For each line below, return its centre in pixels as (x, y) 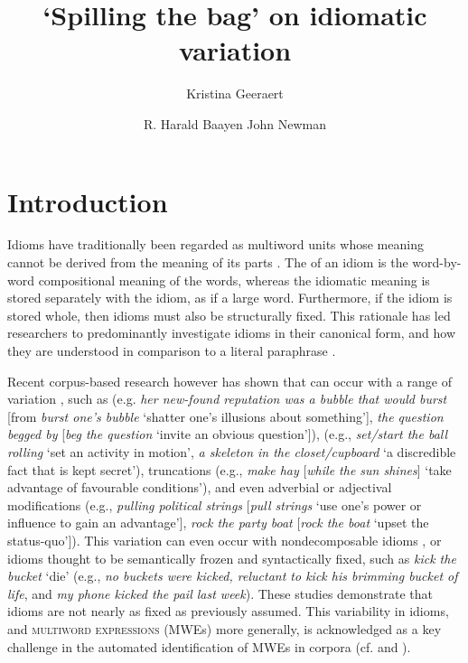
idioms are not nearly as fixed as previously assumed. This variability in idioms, (228, 611)
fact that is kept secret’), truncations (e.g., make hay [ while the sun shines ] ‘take (229, 469)
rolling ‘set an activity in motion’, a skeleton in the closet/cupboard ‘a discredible (232, 451)
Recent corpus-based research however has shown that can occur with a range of (229, 381)
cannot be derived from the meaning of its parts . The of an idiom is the (208, 262)
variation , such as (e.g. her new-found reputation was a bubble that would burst (227, 399)
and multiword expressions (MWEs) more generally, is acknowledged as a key (225, 628)
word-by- (437, 262)
